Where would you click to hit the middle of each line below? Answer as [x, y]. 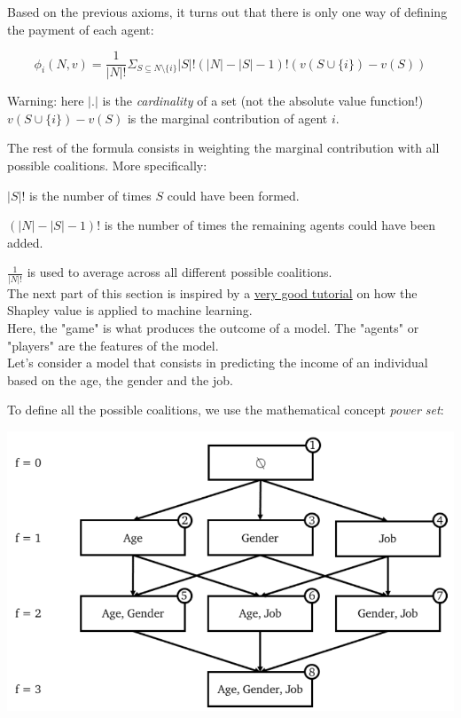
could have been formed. [233, 195]
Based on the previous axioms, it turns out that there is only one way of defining [227, 12]
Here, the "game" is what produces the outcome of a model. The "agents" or [213, 327]
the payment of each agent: [81, 29]
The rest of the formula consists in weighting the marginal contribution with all [223, 148]
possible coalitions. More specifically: [107, 166]
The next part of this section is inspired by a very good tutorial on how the [212, 292]
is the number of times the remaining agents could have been [270, 225]
